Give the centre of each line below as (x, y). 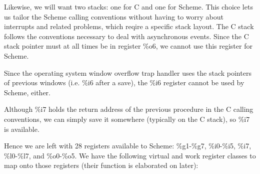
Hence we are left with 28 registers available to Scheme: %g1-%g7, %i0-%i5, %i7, (128, 146)
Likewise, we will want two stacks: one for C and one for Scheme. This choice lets (128, 7)
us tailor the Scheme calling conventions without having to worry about (114, 16)
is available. (22, 129)
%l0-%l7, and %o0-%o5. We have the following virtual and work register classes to (130, 155)
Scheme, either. (27, 92)
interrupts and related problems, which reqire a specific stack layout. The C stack (129, 26)
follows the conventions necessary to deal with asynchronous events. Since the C (126, 36)
